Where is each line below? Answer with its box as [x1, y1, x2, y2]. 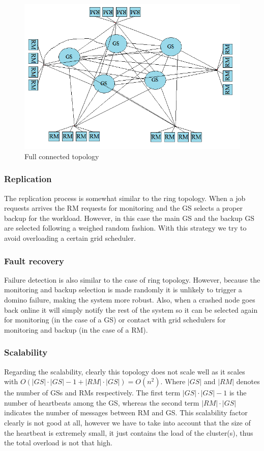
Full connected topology [24, 151, 99, 161]
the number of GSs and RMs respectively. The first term [4, 387, 181, 398]
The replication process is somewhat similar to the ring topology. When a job [4, 192, 246, 203]
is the [229, 387, 247, 398]
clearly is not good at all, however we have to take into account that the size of [4, 417, 251, 428]
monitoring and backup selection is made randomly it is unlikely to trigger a [4, 284, 242, 295]
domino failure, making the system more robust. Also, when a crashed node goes [4, 294, 255, 305]
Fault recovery [4, 254, 64, 267]
